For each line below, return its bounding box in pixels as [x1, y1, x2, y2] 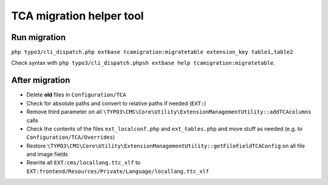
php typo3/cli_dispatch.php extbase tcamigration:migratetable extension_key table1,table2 [11, 49, 293, 56]
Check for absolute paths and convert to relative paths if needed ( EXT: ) [26, 99, 207, 107]
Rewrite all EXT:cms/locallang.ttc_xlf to [26, 159, 141, 166]
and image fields [26, 150, 68, 158]
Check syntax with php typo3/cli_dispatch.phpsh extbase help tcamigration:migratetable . [11, 59, 276, 67]
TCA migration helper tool [11, 9, 144, 22]
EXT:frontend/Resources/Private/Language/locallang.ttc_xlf [26, 167, 210, 175]
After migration [11, 75, 70, 86]
